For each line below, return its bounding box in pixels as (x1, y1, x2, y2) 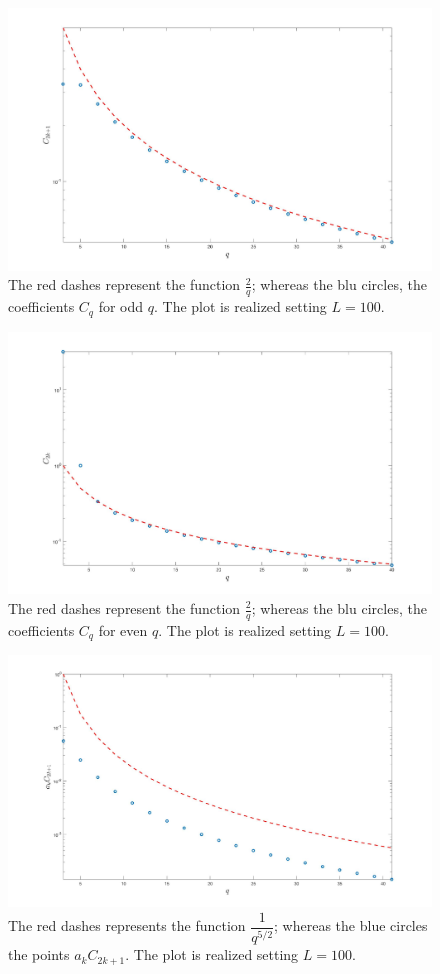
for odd (98, 296, 144, 317)
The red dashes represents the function (8, 915, 246, 936)
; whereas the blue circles (274, 915, 428, 936)
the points (8, 944, 70, 965)
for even (98, 619, 148, 640)
